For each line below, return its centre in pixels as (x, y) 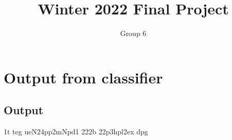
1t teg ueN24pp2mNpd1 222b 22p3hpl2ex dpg (76, 132)
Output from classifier (83, 77)
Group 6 (133, 33)
